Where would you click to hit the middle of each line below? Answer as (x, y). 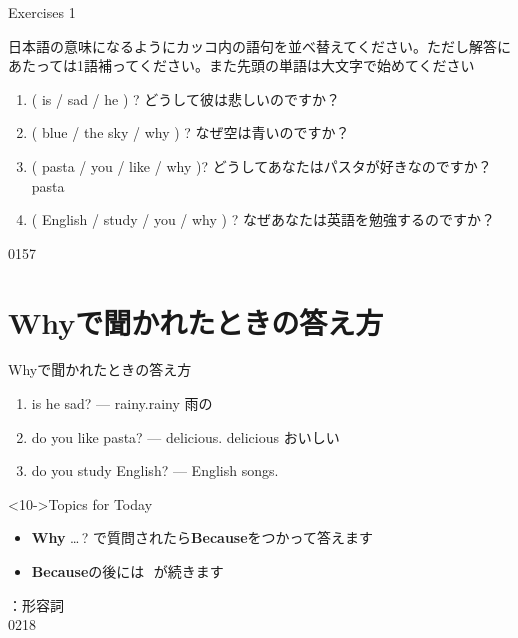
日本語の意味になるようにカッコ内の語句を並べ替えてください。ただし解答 (252, 45)
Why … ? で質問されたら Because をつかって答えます (202, 537)
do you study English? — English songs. (155, 470)
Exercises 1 (42, 12)
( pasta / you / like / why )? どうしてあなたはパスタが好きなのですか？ (261, 165)
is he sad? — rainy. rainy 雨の (122, 403)
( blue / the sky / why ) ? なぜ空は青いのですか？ (190, 132)
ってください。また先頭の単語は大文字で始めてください (293, 65)
